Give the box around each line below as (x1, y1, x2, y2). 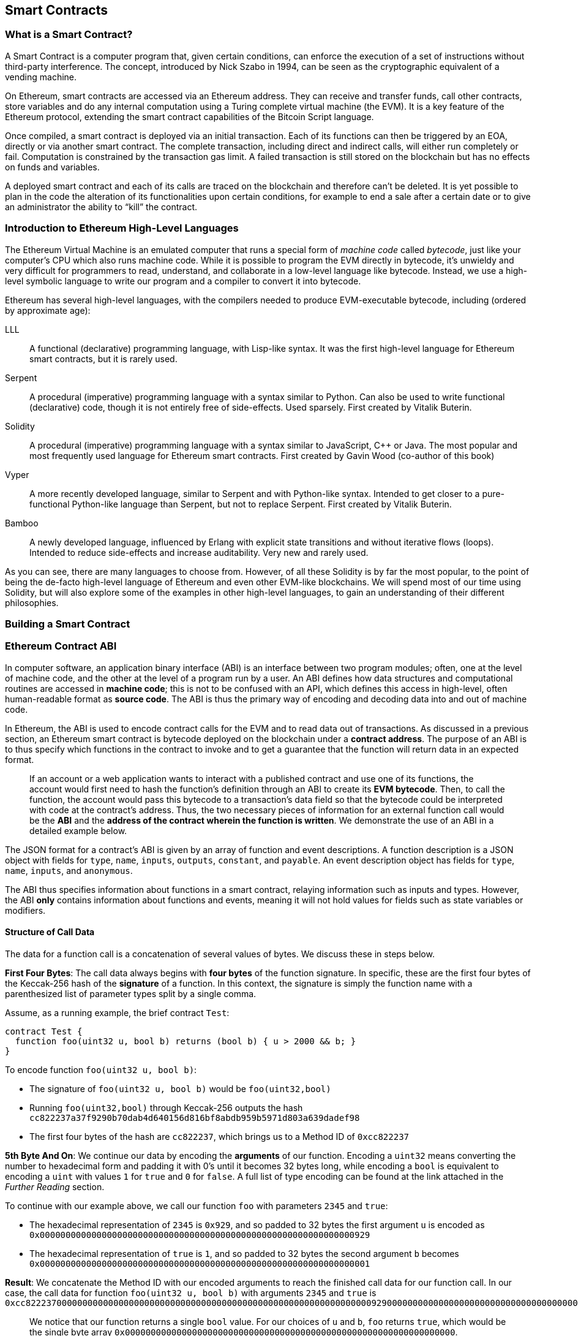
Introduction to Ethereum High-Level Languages (5, 222, 239, 235)
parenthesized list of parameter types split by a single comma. (5, 988, 257, 999)
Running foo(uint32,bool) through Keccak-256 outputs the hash (29, 1102, 303, 1113)
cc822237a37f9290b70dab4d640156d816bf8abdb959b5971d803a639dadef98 (29, 1112, 360, 1123)
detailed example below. (29, 825, 127, 836)
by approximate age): (5, 305, 91, 316)
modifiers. (5, 905, 46, 916)
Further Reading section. (5, 1181, 105, 1192)
